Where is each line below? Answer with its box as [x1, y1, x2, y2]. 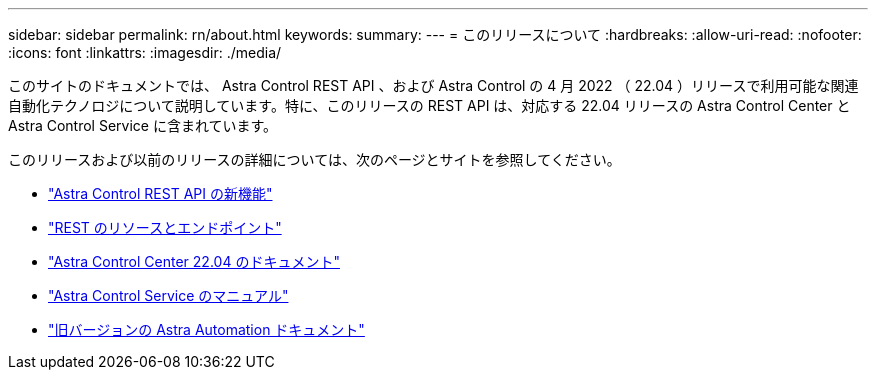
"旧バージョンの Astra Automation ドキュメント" [48, 321, 365, 338]
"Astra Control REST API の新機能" [48, 185, 273, 202]
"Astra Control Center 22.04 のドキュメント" [48, 253, 340, 270]
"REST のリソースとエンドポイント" [48, 219, 282, 236]
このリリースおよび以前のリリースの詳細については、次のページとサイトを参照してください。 [8, 151, 621, 168]
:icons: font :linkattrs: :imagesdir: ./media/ [8, 44, 282, 61]
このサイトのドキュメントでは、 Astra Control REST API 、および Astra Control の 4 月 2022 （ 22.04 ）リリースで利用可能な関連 [8, 77, 859, 94]
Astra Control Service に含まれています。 [8, 117, 278, 134]
